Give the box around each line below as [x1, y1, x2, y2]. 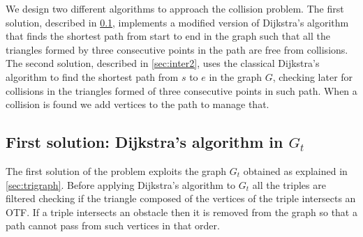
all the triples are [252, 177, 326, 192]
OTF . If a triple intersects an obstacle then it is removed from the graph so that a [6, 204, 357, 219]
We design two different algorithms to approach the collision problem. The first [6, 1, 344, 15]
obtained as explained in [243, 163, 348, 178]
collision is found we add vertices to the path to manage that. [6, 97, 269, 112]
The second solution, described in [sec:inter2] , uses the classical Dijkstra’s [6, 56, 320, 70]
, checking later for [272, 69, 353, 84]
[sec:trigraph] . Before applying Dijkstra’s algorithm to [6, 177, 236, 192]
